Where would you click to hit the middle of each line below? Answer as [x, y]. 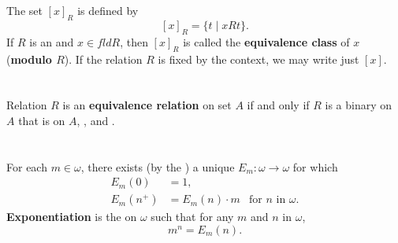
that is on [42, 120]
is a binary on [359, 105]
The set [24, 11]
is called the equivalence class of [266, 41]
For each [27, 166]
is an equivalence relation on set [147, 105]
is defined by [108, 11]
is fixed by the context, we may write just [259, 59]
